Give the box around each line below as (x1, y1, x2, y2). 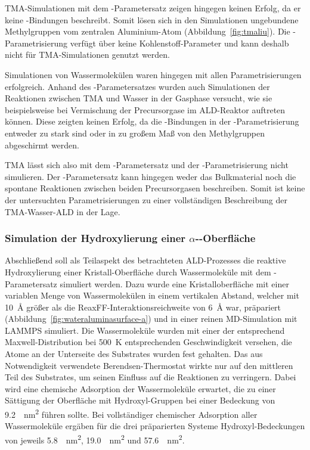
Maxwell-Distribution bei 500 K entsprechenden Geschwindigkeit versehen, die (5, 336, 292, 348)
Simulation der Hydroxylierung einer (5, 231, 186, 246)
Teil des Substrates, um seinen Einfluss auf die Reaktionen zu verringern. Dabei (5, 371, 296, 383)
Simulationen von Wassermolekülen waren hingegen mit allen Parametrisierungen (5, 68, 302, 80)
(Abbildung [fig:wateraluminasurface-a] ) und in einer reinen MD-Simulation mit (5, 312, 297, 325)
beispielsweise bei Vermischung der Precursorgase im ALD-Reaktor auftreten (5, 103, 286, 116)
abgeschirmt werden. (5, 138, 79, 151)
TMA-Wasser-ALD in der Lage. (5, 205, 120, 218)
